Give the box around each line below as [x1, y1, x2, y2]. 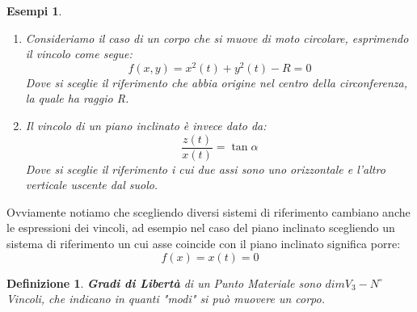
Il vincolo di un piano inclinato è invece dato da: [25, 117, 267, 134]
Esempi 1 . [6, 2, 62, 19]
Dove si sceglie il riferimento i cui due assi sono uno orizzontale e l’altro [25, 160, 385, 177]
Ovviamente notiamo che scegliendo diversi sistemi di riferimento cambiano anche [6, 203, 411, 220]
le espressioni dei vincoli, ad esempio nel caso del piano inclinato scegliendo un [6, 219, 395, 236]
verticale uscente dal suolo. [25, 176, 158, 193]
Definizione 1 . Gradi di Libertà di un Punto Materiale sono [6, 274, 322, 291]
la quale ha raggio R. [25, 90, 129, 107]
